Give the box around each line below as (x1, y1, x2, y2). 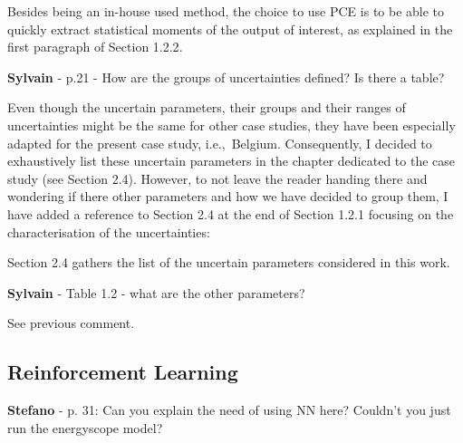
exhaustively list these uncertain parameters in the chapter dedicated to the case (7, 151, 456, 170)
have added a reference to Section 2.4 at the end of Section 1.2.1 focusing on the (7, 204, 454, 223)
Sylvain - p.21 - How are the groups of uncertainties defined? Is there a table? (7, 67, 445, 86)
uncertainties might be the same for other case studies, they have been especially (7, 115, 456, 134)
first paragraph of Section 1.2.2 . (7, 37, 183, 56)
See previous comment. (7, 313, 135, 332)
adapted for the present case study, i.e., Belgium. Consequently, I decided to (7, 133, 432, 152)
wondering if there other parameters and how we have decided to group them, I (7, 187, 449, 206)
